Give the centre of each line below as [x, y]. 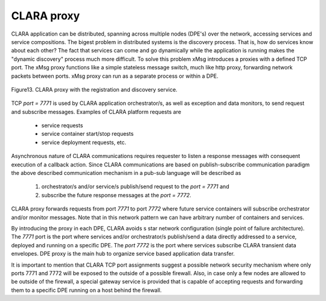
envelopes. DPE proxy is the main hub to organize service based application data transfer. [123, 254]
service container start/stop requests [88, 134]
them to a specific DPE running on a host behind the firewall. [87, 290]
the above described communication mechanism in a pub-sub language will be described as [126, 173]
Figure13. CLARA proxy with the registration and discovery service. [94, 89]
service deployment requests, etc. [84, 142]
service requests [62, 125]
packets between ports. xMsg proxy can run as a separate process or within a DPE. [115, 76]
